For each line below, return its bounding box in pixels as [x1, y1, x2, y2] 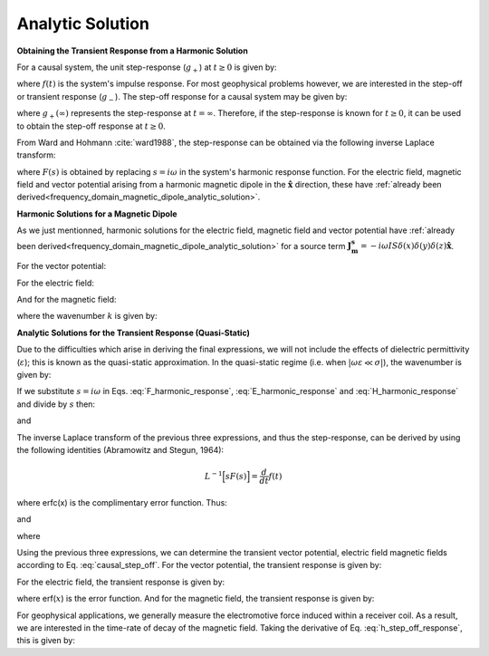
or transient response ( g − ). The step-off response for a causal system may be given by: [16, 91, 348, 104]
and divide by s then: [16, 399, 95, 410]
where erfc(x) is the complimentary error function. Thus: [16, 497, 228, 507]
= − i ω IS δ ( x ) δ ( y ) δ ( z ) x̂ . [360, 240, 455, 251]
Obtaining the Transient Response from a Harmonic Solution [16, 45, 248, 56]
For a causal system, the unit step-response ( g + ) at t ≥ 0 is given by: [16, 62, 277, 74]
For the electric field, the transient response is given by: [16, 576, 225, 587]
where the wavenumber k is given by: [16, 311, 158, 322]
